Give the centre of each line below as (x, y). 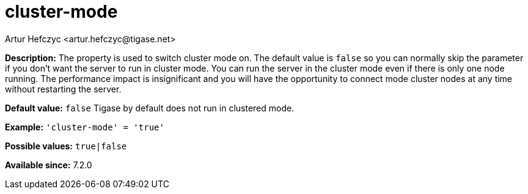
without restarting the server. (63, 89)
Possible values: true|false (66, 146)
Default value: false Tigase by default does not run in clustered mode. (150, 108)
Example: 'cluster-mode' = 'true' (85, 127)
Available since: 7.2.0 (49, 165)
